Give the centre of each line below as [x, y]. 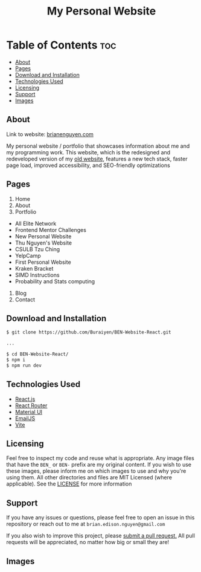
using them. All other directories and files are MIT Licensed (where [89, 478]
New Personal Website [43, 236]
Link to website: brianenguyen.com [50, 134]
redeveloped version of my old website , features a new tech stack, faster [97, 159]
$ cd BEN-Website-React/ [37, 354]
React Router [31, 405]
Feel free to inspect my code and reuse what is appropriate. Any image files [100, 458]
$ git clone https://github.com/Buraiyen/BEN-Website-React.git [89, 332]
